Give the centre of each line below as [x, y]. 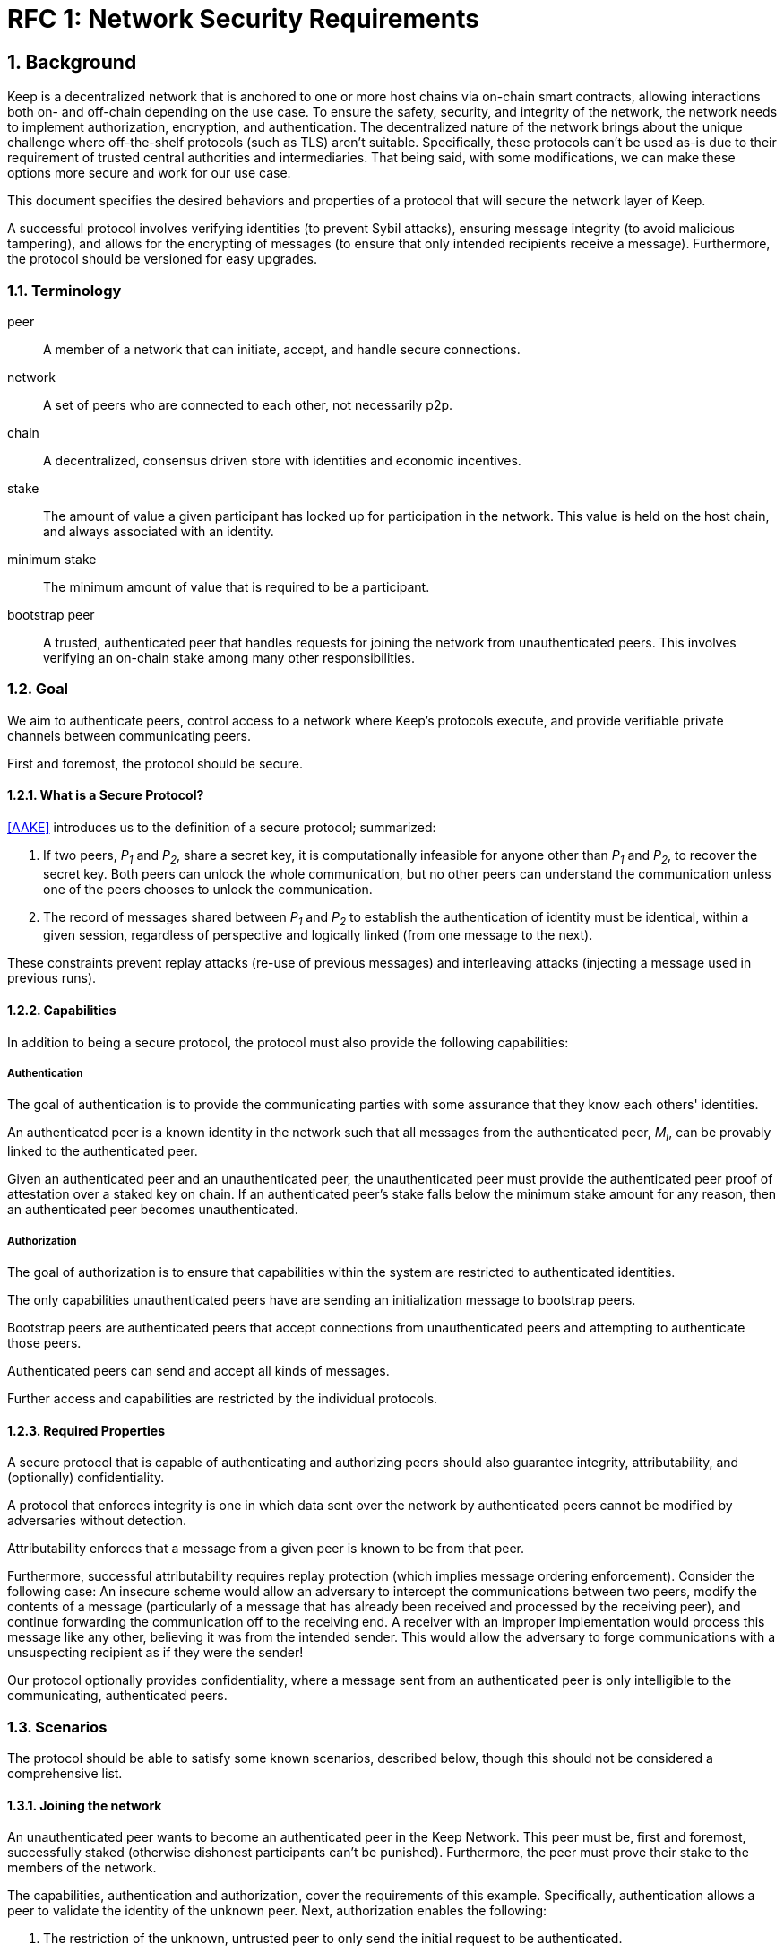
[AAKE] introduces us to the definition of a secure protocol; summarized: [222, 827]
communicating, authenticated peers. [117, 1696]
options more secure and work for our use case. [149, 173]
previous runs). [52, 978]
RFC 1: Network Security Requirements [243, 19]
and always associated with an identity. [159, 531]
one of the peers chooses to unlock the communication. [208, 889]
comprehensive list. [65, 1774]
